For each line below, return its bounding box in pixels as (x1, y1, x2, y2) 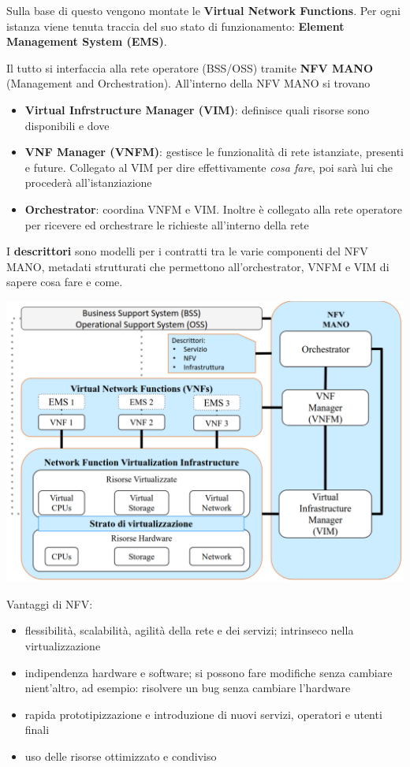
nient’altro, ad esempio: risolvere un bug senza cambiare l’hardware (24, 680, 351, 696)
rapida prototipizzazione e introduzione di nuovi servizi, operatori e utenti (24, 706, 382, 722)
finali (24, 721, 50, 738)
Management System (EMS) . (6, 33, 167, 50)
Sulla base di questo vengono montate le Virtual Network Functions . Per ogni (6, 2, 401, 18)
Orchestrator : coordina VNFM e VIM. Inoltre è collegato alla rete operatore (24, 200, 403, 217)
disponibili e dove (24, 117, 110, 133)
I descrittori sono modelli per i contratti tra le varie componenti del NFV (6, 243, 368, 259)
